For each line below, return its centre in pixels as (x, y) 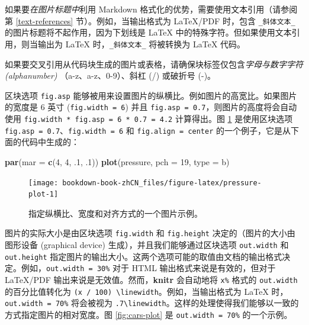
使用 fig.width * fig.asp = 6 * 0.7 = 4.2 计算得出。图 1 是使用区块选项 (149, 118)
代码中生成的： (50, 142)
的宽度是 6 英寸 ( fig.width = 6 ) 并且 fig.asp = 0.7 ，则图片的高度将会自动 (151, 107)
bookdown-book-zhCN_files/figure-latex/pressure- (162, 183)
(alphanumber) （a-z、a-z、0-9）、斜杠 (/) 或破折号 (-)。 (110, 75)
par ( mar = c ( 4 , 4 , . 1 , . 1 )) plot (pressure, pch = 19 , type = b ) (117, 161)
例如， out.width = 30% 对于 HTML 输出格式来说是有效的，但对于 (148, 268)
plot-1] (44, 194)
